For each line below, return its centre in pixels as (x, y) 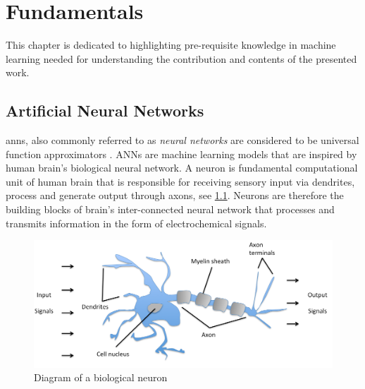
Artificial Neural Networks (105, 110)
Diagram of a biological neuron (101, 377)
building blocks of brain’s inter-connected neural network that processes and (170, 209)
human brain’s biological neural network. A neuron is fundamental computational (182, 168)
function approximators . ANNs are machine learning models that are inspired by (181, 154)
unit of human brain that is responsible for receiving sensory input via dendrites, (180, 181)
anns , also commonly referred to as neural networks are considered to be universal (182, 140)
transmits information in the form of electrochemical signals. (136, 223)
